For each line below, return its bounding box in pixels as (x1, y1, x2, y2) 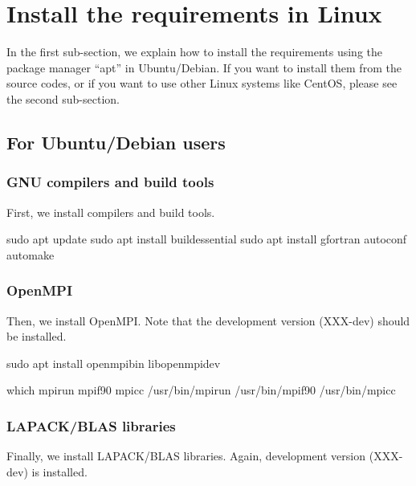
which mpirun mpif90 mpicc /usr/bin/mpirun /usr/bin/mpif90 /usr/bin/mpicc (6, 382, 396, 398)
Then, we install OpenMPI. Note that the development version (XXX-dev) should (6, 312, 410, 329)
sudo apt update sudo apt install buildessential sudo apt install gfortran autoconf (6, 231, 407, 247)
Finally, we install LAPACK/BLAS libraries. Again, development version (6, 447, 366, 464)
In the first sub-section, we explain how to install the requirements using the (6, 43, 383, 60)
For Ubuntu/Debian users (6, 129, 226, 154)
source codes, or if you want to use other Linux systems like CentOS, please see (6, 75, 398, 92)
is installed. (31, 463, 88, 480)
